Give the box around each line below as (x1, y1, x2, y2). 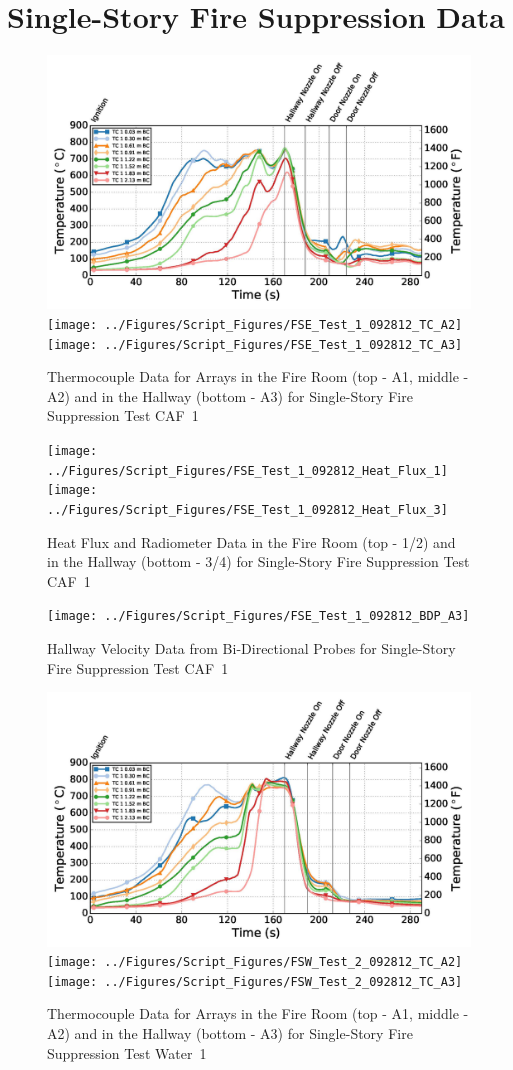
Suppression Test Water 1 (47, 1042, 207, 1063)
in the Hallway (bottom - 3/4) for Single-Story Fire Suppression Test (47, 551, 470, 572)
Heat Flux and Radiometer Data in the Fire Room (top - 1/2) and (47, 531, 456, 552)
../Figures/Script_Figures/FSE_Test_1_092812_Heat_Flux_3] (47, 503, 448, 518)
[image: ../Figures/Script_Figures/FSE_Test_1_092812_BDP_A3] (47, 609, 470, 624)
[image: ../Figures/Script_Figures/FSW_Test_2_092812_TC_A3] (47, 974, 463, 989)
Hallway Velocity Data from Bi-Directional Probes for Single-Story (47, 638, 456, 659)
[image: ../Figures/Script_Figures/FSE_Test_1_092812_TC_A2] (47, 317, 463, 332)
